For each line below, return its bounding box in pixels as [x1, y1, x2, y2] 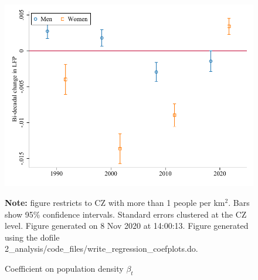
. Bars [228, 196, 250, 208]
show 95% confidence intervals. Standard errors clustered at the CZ [5, 208, 247, 220]
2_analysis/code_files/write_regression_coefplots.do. [5, 242, 198, 255]
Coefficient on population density [5, 262, 124, 274]
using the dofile [5, 231, 60, 243]
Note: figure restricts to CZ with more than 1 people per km [5, 196, 225, 208]
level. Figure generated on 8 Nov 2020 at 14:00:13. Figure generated [5, 219, 249, 232]
